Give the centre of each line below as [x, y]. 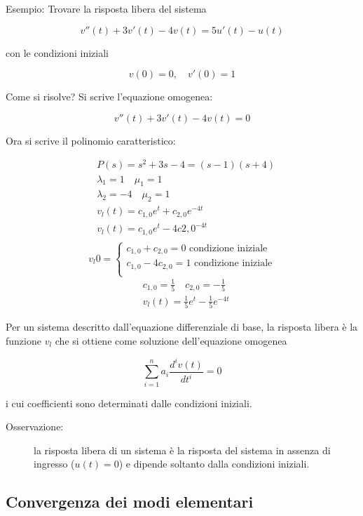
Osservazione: [35, 426]
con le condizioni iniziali [57, 52]
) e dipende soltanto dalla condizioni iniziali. [214, 464]
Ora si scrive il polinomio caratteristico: [91, 140]
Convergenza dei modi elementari [130, 502]
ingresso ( [54, 464]
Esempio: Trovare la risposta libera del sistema [106, 8]
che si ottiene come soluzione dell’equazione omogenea [171, 340]
